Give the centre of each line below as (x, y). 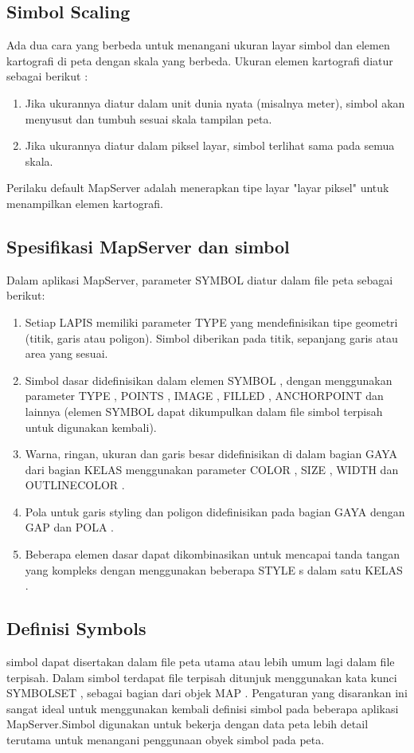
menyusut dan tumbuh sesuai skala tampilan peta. (148, 118)
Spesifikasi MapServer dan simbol (148, 246)
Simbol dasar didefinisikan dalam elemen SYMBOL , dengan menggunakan (209, 380)
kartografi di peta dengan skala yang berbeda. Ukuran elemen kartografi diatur (200, 60)
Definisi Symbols (76, 628)
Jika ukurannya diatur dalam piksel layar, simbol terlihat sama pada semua (210, 145)
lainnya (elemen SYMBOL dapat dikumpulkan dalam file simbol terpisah (204, 411)
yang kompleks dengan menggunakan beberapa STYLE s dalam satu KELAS (214, 569)
